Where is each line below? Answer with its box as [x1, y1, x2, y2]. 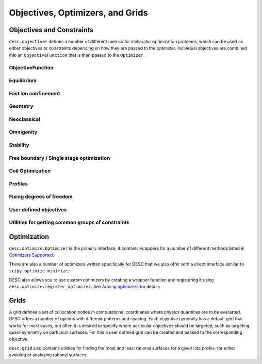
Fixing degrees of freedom [9, 193, 73, 200]
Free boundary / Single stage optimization [9, 154, 110, 161]
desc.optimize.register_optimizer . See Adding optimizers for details [9, 284, 160, 290]
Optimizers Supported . [9, 252, 54, 258]
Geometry [9, 103, 33, 110]
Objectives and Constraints [9, 26, 94, 34]
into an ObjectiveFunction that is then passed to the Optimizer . [9, 52, 145, 58]
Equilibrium [9, 77, 37, 84]
